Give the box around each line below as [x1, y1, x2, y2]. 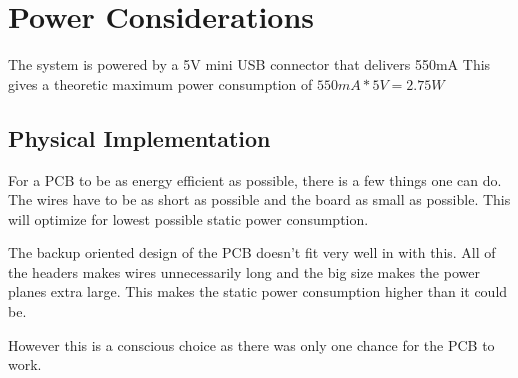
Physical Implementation [8, 122, 271, 153]
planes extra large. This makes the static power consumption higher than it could [8, 281, 508, 302]
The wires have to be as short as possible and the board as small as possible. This [8, 189, 511, 210]
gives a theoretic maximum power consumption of [8, 73, 313, 94]
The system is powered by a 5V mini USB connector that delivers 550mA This [8, 54, 491, 75]
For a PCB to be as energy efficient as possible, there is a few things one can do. [8, 169, 502, 190]
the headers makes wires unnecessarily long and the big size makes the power [8, 261, 480, 282]
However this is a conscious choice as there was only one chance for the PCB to [8, 334, 495, 355]
